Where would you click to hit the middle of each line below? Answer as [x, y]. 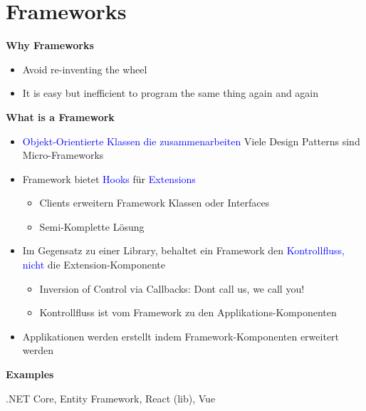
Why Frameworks [50, 45]
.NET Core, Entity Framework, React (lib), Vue [111, 398]
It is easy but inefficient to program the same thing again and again [171, 93]
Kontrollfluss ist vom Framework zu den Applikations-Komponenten [188, 312]
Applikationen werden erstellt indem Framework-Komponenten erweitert [181, 336]
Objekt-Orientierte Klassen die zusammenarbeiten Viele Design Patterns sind [191, 141]
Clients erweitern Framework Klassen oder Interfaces [155, 203]
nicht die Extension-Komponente [94, 265]
